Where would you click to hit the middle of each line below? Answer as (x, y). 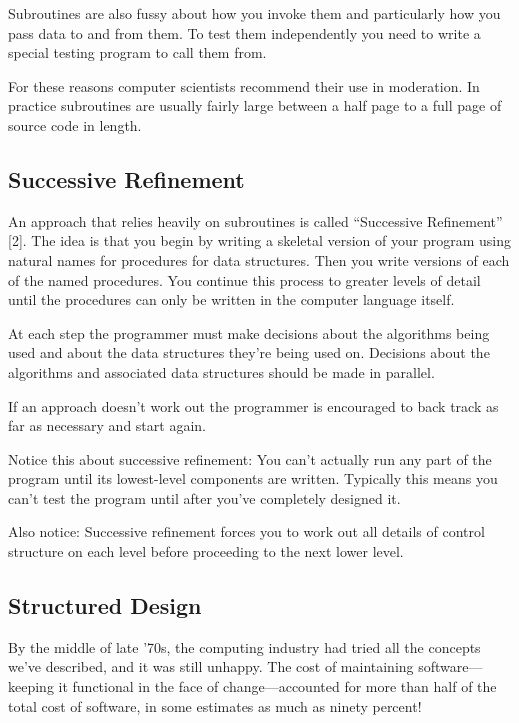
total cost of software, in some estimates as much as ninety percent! (215, 705)
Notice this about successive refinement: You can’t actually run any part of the (250, 458)
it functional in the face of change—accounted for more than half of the (277, 686)
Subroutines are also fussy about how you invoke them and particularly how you (254, 13)
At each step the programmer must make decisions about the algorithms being (249, 332)
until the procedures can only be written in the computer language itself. (231, 299)
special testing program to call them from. (137, 52)
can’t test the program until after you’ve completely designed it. (204, 497)
